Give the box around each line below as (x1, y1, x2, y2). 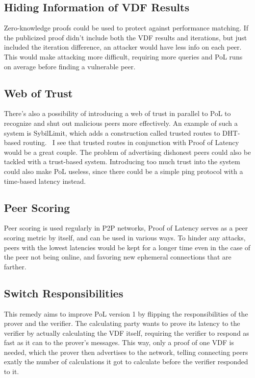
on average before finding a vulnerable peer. (4, 61, 136, 71)
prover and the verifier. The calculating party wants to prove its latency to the (4, 318, 240, 328)
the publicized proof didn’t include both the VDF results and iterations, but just (4, 32, 247, 42)
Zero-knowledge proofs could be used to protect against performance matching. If (4, 23, 249, 33)
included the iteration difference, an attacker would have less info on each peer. (4, 42, 242, 52)
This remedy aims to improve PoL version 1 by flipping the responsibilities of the (4, 308, 248, 319)
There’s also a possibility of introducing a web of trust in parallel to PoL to (4, 108, 231, 118)
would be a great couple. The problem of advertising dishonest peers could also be (4, 146, 251, 157)
